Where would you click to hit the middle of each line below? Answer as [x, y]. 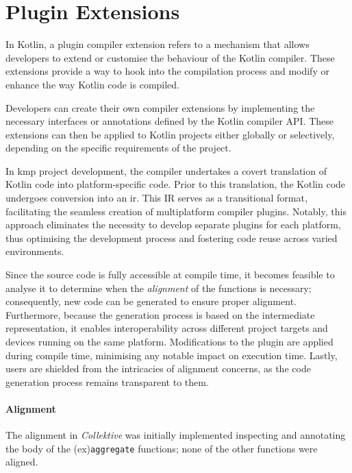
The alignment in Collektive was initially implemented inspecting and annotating [176, 435]
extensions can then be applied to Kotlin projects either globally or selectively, [170, 134]
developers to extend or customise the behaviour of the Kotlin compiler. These [170, 57]
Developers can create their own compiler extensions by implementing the [160, 107]
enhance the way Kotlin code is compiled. [93, 84]
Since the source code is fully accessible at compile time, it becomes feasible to [170, 275]
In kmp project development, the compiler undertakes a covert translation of [166, 170]
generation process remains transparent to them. [107, 381]
